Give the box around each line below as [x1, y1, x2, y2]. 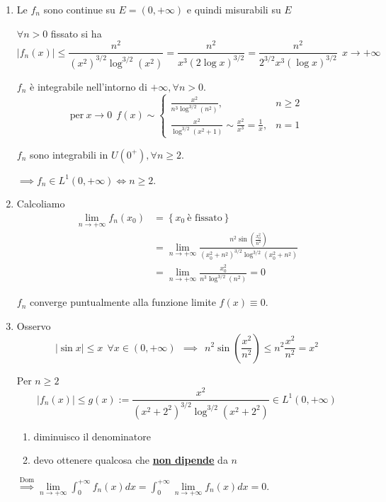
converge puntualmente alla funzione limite [30, 295, 216, 309]
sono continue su [43, 2, 115, 16]
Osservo [16, 318, 51, 333]
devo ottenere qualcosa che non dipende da [33, 452, 228, 467]
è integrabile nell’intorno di [30, 79, 147, 93]
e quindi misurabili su [186, 2, 281, 16]
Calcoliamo [16, 196, 65, 211]
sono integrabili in [30, 147, 108, 161]
